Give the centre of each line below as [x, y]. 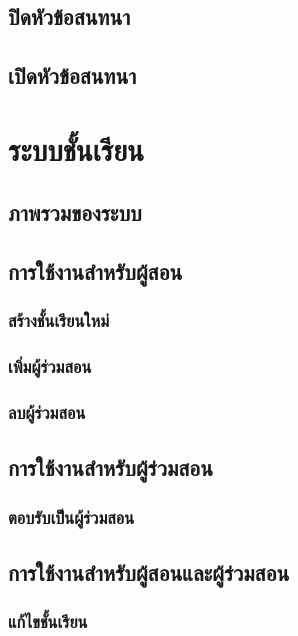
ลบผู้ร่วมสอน [47, 412]
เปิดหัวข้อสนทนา [72, 75]
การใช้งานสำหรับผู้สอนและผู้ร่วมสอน [149, 572]
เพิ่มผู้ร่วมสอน [50, 366]
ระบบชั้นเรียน [76, 148]
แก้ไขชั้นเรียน [48, 621]
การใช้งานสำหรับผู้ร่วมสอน [110, 467]
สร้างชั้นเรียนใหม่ [59, 320]
